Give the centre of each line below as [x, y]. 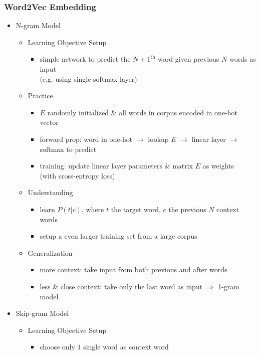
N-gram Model [38, 25]
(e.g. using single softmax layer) [88, 78]
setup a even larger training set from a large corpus [118, 236]
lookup [158, 139]
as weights [218, 166]
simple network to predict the [85, 59]
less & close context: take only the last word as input [121, 286]
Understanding [50, 192]
